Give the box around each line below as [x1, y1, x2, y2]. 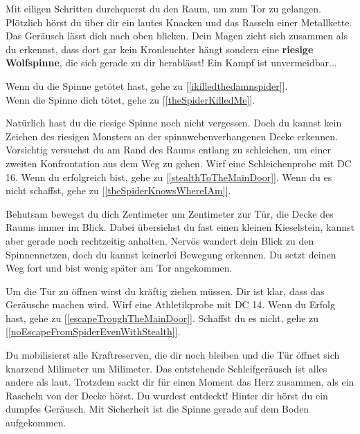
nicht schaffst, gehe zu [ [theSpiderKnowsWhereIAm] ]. [6, 183, 231, 198]
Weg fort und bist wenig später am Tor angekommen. [6, 261, 233, 275]
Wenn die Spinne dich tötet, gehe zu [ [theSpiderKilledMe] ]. [6, 92, 255, 106]
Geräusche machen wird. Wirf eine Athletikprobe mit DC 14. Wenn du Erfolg [6, 297, 336, 312]
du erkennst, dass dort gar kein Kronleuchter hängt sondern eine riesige [6, 41, 314, 56]
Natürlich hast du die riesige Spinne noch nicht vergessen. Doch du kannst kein [6, 115, 342, 130]
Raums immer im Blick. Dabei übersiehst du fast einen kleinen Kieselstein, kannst [6, 220, 355, 234]
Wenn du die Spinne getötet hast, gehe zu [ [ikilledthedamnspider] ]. [6, 78, 288, 93]
